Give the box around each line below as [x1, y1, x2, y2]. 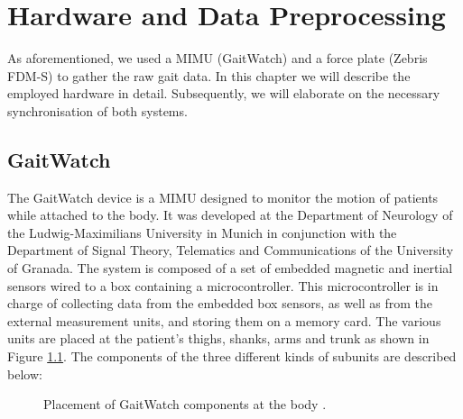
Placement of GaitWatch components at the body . [43, 395, 327, 414]
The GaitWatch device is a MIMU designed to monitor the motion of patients [7, 187, 439, 206]
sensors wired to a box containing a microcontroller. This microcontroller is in [7, 276, 439, 295]
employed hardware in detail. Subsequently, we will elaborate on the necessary [7, 84, 440, 103]
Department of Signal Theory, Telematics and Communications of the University [7, 241, 454, 260]
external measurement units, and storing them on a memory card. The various [7, 311, 441, 330]
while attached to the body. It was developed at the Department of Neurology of [7, 205, 453, 224]
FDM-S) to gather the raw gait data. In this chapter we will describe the [7, 66, 411, 85]
